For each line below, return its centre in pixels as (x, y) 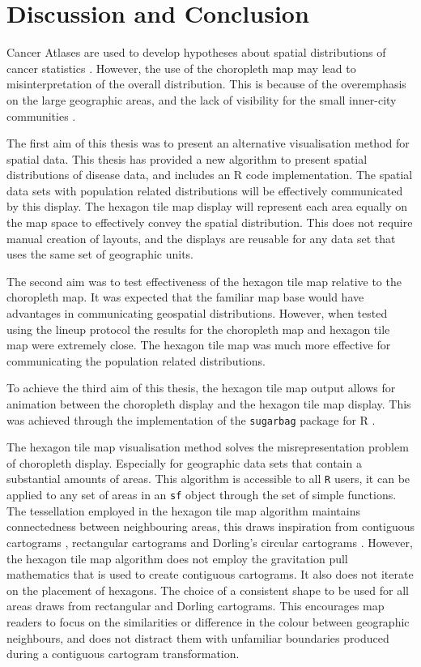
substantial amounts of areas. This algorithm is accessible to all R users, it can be (208, 479)
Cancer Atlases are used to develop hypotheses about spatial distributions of (196, 52)
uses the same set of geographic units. (100, 254)
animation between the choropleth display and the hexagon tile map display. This (209, 404)
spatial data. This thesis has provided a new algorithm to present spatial (187, 158)
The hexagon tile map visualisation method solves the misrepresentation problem (208, 447)
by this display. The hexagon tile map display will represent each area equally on (207, 206)
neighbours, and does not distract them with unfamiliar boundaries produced (198, 637)
